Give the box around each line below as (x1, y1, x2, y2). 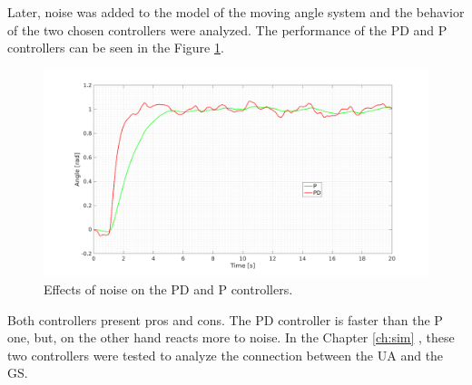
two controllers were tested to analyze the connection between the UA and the (7, 345, 444, 364)
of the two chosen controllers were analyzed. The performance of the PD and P (7, 20, 447, 39)
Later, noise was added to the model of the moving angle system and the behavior (7, 3, 465, 21)
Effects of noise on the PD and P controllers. (44, 279, 293, 298)
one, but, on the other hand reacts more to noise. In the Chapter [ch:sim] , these (7, 328, 455, 347)
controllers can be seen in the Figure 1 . (7, 38, 224, 57)
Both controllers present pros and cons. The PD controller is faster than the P (7, 310, 443, 329)
